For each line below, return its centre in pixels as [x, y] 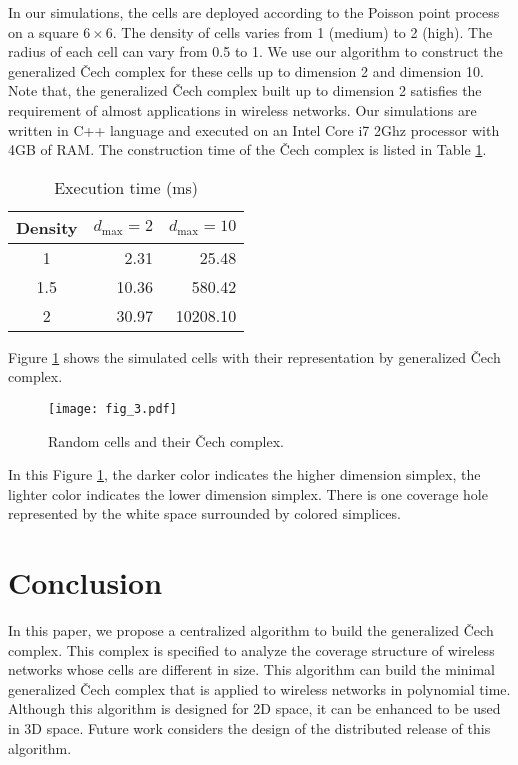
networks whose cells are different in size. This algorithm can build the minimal [252, 669]
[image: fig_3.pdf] [112, 408]
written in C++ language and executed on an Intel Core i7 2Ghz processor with [254, 129]
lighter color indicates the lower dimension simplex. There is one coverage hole [248, 493]
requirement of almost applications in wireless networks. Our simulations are [242, 109]
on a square [43, 31]
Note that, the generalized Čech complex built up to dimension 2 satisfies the [245, 90]
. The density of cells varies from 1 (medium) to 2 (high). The [302, 31]
